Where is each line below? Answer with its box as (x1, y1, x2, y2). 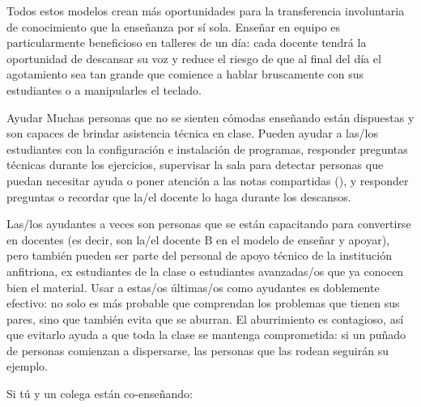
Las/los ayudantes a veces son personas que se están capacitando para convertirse (6, 215, 411, 232)
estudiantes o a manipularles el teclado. (6, 81, 202, 98)
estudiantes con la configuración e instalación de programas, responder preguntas (6, 140, 408, 157)
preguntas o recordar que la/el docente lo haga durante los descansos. (6, 188, 351, 205)
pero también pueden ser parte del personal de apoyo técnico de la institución (6, 247, 392, 264)
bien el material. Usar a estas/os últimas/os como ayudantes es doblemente (6, 278, 380, 295)
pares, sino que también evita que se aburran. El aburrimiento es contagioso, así (6, 310, 404, 327)
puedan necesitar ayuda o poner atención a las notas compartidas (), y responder (6, 172, 409, 189)
